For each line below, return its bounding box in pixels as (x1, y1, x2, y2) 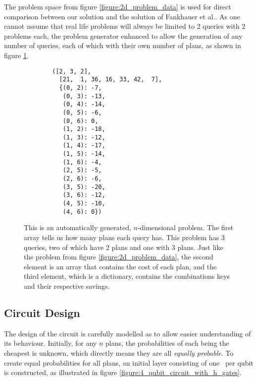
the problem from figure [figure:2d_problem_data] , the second (24, 252, 213, 262)
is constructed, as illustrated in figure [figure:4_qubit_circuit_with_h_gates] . (4, 367, 242, 378)
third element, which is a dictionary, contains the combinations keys (24, 271, 230, 281)
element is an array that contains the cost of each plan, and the (24, 261, 217, 271)
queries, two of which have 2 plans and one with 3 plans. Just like (24, 242, 223, 252)
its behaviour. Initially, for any (4, 338, 97, 348)
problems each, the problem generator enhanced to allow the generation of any (4, 30, 243, 41)
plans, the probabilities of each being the (105, 338, 229, 348)
